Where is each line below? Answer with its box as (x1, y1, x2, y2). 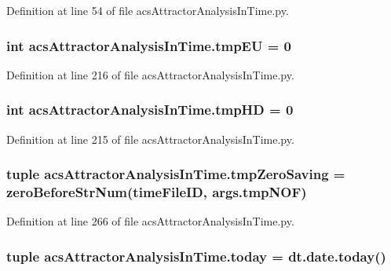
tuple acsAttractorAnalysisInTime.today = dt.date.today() (6, 246, 386, 266)
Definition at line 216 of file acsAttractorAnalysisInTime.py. (6, 66, 294, 82)
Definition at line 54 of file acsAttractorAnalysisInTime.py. (6, 2, 289, 18)
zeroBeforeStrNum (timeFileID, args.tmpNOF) (6, 182, 307, 202)
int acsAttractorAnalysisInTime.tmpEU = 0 (6, 35, 291, 55)
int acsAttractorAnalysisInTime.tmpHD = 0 (6, 100, 294, 119)
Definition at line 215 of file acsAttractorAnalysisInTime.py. (6, 130, 294, 147)
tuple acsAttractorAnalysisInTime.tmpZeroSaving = (6, 164, 345, 184)
